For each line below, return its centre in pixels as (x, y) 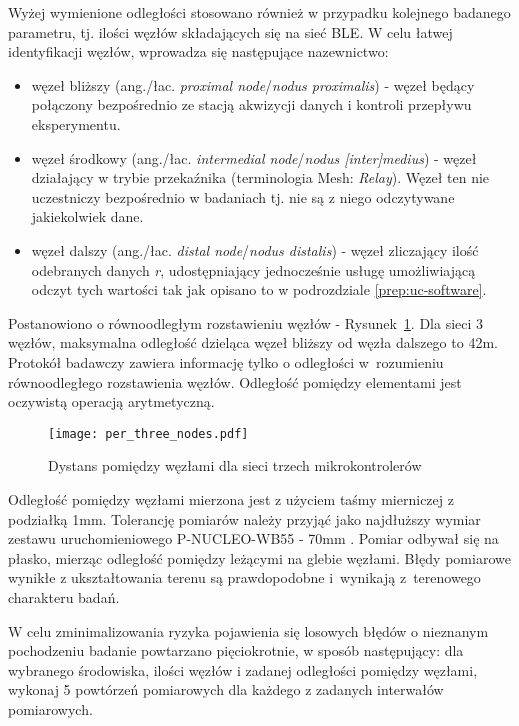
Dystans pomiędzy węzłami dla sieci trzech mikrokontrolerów (235, 465)
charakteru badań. (64, 596)
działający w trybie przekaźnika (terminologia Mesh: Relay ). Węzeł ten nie (260, 177)
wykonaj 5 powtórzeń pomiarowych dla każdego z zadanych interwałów (226, 689)
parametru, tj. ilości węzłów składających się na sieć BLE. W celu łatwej (230, 31)
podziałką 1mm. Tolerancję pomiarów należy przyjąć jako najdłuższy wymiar (244, 518)
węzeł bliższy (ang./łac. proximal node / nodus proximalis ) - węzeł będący (253, 84)
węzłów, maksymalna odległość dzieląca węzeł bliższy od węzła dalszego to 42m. (253, 342)
